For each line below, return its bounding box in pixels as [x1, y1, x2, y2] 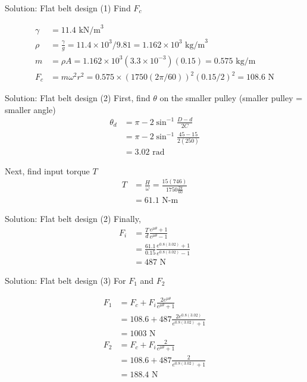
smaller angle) [5, 103, 56, 115]
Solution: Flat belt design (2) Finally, [5, 212, 141, 225]
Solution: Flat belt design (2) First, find [5, 92, 151, 104]
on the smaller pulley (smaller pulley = [159, 92, 303, 104]
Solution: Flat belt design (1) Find [5, 2, 131, 14]
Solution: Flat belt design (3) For [5, 274, 126, 286]
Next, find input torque [5, 164, 90, 177]
